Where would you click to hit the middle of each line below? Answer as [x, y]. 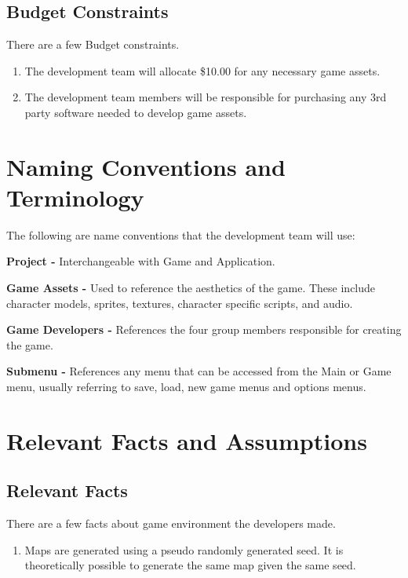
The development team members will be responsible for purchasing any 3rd [206, 97]
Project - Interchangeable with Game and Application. [141, 261]
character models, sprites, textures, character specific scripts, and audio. [180, 303]
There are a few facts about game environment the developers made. [171, 523]
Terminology [75, 197]
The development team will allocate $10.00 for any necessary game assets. [202, 70]
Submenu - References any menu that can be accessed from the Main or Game [199, 371]
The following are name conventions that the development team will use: [181, 234]
